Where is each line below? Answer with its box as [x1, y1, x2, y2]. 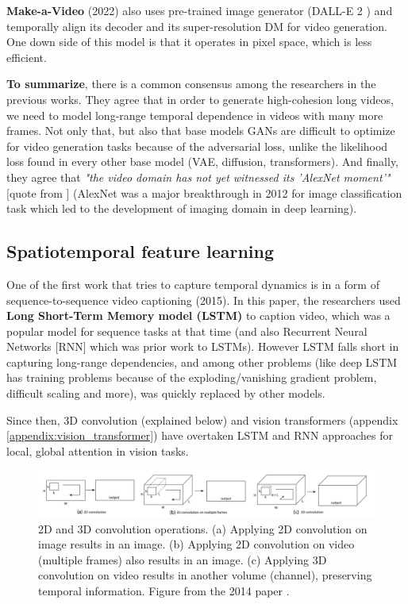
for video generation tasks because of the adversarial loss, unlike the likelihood [6, 137, 388, 154]
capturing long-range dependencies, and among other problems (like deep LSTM [6, 353, 398, 370]
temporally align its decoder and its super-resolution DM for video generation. [6, 17, 387, 34]
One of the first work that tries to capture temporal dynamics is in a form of [6, 275, 379, 292]
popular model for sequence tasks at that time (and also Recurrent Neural [6, 322, 368, 339]
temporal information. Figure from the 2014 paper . [38, 583, 290, 599]
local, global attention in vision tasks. [6, 442, 189, 459]
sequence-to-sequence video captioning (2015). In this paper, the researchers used [6, 291, 401, 308]
